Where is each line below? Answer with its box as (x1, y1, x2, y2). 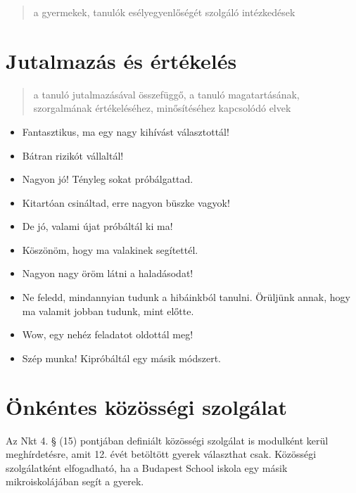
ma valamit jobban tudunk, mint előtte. (22, 303, 194, 318)
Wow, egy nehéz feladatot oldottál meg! (22, 327, 193, 342)
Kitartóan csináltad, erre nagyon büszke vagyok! (22, 195, 230, 210)
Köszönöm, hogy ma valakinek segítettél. (22, 242, 198, 257)
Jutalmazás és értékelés (6, 46, 237, 75)
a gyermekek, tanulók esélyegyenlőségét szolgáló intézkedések (33, 5, 295, 19)
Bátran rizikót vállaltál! (22, 148, 124, 162)
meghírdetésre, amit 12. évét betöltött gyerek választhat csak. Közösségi (6, 447, 317, 461)
